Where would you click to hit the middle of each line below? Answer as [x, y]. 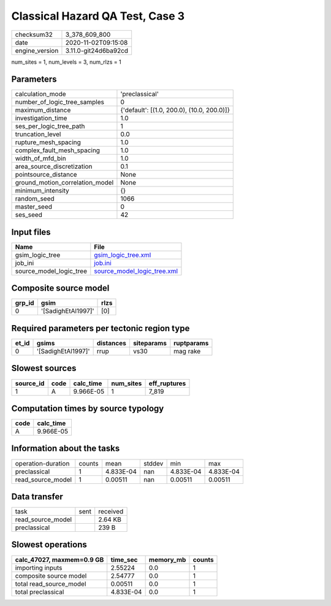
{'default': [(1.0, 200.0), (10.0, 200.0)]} [175, 110]
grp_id [25, 303]
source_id [30, 383]
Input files [31, 232]
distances [112, 343]
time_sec [124, 559]
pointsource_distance [46, 175]
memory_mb [167, 559]
